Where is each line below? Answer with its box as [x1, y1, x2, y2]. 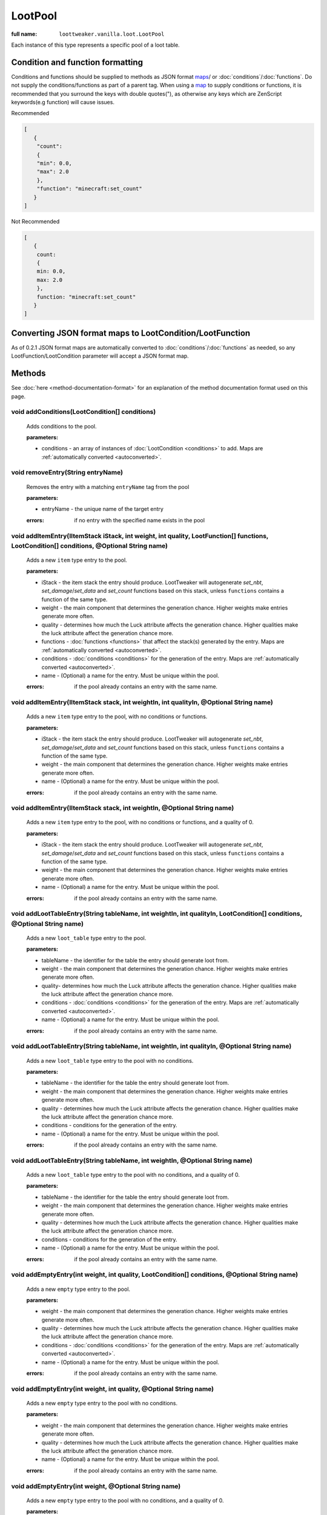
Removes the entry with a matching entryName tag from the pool [26, 483, 190, 490]
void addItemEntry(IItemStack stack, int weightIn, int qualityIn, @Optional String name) [11, 698, 274, 707]
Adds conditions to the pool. [26, 422, 97, 430]
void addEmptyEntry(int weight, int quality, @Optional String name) [11, 1385, 214, 1393]
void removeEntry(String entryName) [11, 468, 124, 477]
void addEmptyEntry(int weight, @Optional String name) [11, 1482, 181, 1490]
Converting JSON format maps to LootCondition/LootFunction [11, 328, 251, 338]
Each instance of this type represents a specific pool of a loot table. [11, 41, 180, 48]
